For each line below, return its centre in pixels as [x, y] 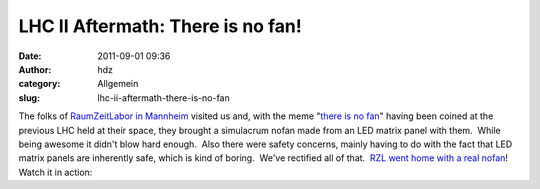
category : [39, 84]
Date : [30, 56]
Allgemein [118, 84]
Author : [35, 69]
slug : [29, 97]
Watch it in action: [55, 172]
